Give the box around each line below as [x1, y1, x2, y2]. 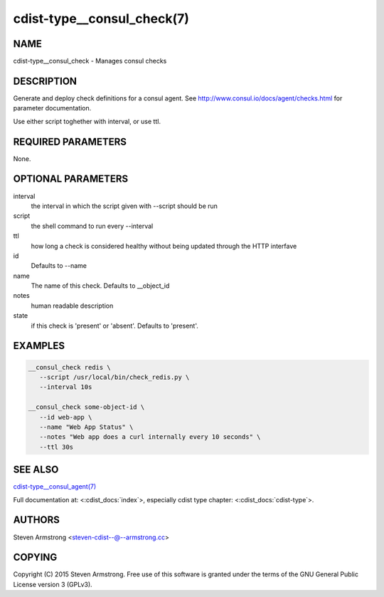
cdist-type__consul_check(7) [13, 11, 190, 26]
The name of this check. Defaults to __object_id [31, 281, 170, 290]
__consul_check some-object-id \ [28, 403, 145, 411]
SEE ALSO [13, 464, 59, 476]
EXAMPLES [13, 340, 65, 352]
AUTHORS [13, 514, 60, 526]
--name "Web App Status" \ [39, 422, 134, 431]
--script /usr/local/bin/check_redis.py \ [39, 373, 190, 381]
